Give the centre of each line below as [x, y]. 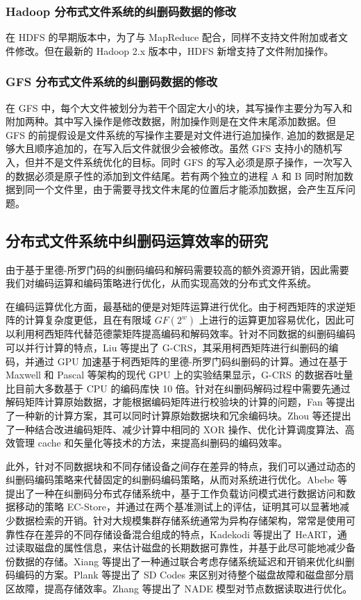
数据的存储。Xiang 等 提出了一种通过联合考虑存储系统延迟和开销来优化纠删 [185, 561]
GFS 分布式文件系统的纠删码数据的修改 [112, 82]
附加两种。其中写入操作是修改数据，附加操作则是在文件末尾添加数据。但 [171, 121]
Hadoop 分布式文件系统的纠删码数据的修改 [121, 11]
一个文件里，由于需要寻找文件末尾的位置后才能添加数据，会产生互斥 [190, 189]
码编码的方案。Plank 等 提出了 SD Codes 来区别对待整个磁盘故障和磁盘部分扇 [180, 575]
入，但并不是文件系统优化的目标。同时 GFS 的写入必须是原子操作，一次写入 [179, 162]
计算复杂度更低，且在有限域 [88, 320]
